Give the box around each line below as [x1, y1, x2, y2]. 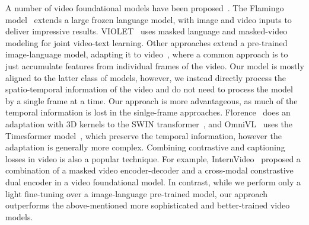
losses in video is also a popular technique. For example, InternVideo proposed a [5, 152, 301, 165]
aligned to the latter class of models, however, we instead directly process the [5, 71, 286, 83]
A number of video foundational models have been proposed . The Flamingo [5, 2, 284, 14]
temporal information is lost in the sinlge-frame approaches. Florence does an [5, 106, 291, 118]
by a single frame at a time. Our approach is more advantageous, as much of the [5, 94, 298, 107]
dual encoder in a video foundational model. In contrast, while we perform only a [5, 175, 301, 188]
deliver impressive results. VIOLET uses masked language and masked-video [5, 25, 288, 37]
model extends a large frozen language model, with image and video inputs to [5, 13, 292, 25]
